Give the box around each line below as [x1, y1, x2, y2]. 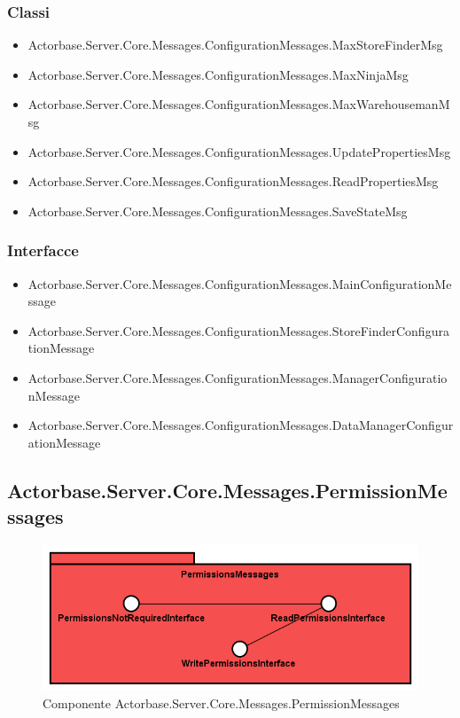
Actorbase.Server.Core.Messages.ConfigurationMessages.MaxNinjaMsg [27, 65, 409, 83]
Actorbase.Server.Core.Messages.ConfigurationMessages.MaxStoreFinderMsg [27, 35, 443, 54]
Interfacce [7, 239, 79, 261]
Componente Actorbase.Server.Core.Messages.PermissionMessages [43, 693, 400, 712]
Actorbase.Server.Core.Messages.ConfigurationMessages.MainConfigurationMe [27, 274, 452, 293]
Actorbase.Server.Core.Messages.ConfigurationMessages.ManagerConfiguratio [27, 368, 448, 386]
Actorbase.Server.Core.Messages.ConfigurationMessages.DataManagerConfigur [27, 416, 454, 434]
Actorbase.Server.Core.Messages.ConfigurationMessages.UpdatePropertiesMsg [27, 142, 451, 160]
